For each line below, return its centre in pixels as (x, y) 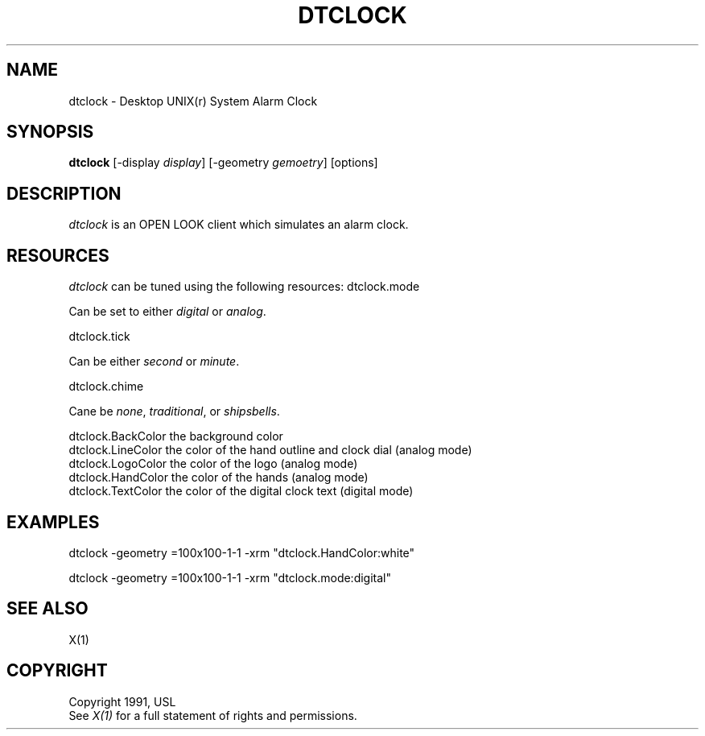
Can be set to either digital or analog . (167, 312)
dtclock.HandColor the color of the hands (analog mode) (219, 478)
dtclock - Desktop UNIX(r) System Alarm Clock (193, 101)
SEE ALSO (47, 609)
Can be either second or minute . (154, 362)
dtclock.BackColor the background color (176, 436)
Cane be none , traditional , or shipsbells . (174, 411)
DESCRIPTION (64, 193)
